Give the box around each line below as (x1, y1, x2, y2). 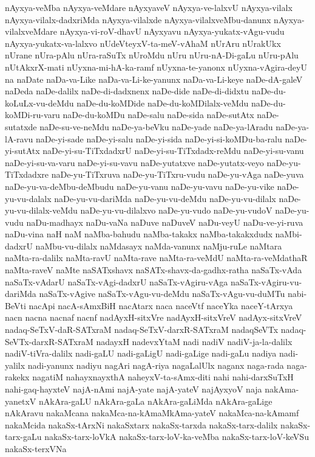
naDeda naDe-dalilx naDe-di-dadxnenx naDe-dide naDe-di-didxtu (5, 85, 249, 97)
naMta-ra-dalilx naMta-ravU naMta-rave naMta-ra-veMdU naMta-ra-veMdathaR (5, 251, 308, 264)
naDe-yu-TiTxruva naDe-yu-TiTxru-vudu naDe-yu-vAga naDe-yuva (51, 168, 304, 181)
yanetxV (5, 394, 36, 407)
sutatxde (5, 120, 37, 133)
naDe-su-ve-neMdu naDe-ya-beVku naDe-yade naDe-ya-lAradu (39, 120, 273, 133)
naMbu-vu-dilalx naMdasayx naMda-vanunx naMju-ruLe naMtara (35, 239, 282, 252)
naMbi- (275, 228, 302, 240)
